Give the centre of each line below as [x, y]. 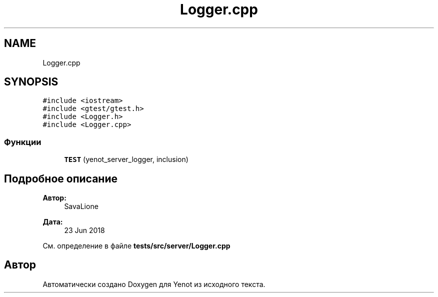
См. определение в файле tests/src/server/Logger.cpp [136, 246]
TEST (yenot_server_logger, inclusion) [126, 159]
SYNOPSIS [31, 82]
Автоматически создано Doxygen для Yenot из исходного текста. [154, 284]
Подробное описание [61, 178]
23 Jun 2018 [84, 230]
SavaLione [81, 206]
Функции [23, 142]
